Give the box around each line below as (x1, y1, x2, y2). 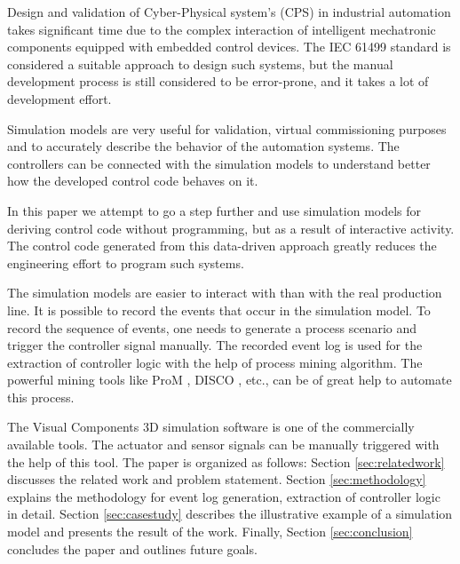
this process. (7, 387, 75, 406)
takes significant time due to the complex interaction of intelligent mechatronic (7, 20, 436, 38)
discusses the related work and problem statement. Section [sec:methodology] (7, 470, 426, 489)
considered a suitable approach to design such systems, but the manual (7, 54, 393, 73)
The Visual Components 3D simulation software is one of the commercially (7, 417, 415, 436)
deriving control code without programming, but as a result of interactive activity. (7, 218, 455, 237)
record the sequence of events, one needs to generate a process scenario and (7, 318, 417, 337)
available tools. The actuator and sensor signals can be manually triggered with (7, 435, 440, 454)
